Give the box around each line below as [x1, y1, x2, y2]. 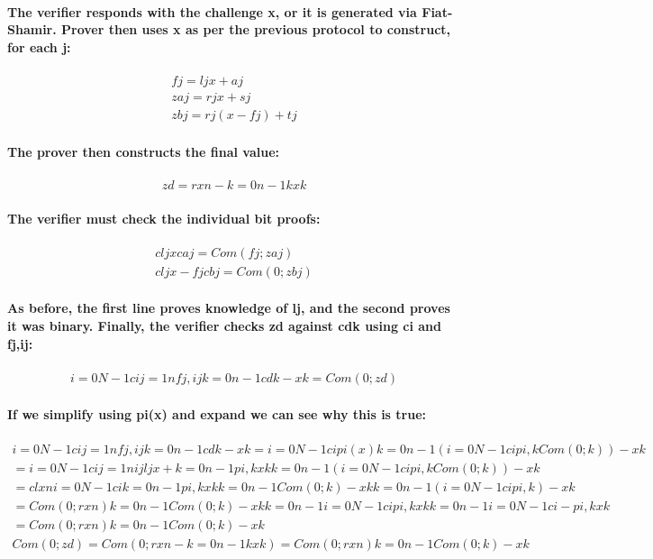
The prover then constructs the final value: [7, 142, 280, 160]
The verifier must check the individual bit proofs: [7, 208, 321, 227]
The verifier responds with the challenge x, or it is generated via [7, 2, 417, 21]
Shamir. [7, 20, 57, 39]
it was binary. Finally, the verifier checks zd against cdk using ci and [7, 316, 441, 334]
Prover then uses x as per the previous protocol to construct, [61, 20, 451, 39]
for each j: [7, 37, 71, 56]
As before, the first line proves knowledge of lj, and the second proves [7, 298, 450, 317]
